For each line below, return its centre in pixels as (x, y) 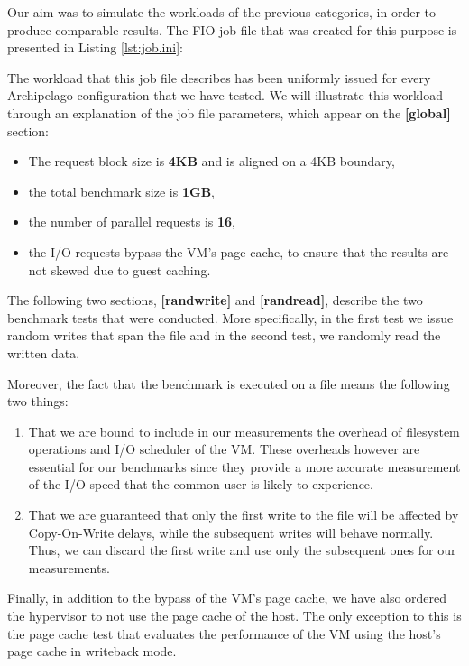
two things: (38, 401)
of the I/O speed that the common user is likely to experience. (201, 484)
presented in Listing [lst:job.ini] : (95, 47)
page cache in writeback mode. (92, 651)
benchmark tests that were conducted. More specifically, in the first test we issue (230, 317)
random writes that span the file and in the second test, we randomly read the (224, 335)
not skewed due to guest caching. (120, 269)
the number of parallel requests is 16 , (132, 222)
